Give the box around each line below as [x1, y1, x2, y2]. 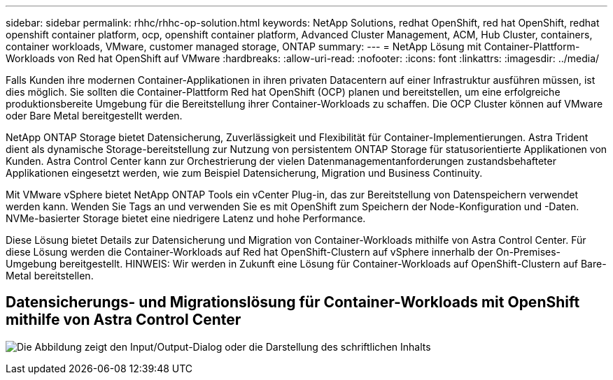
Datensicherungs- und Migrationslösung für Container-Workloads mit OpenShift [6, 293, 580, 312]
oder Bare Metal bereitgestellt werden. [6, 110, 183, 122]
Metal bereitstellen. [6, 270, 94, 282]
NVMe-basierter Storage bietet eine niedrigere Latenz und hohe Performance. [6, 212, 366, 224]
